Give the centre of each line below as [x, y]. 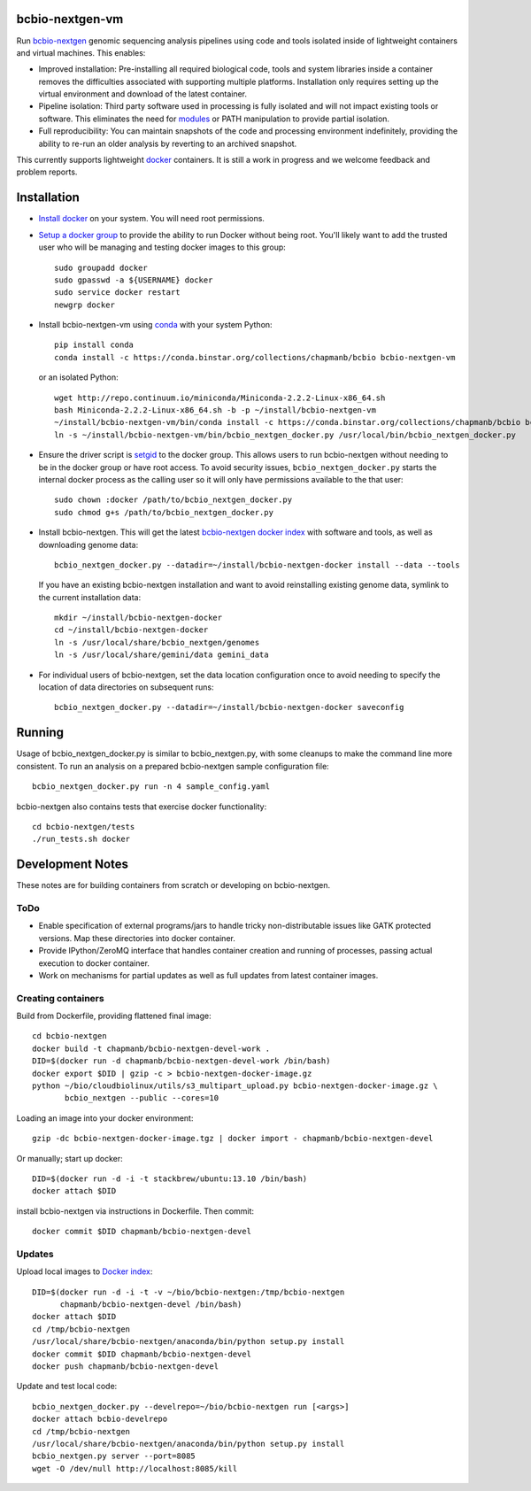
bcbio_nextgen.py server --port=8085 [114, 1456]
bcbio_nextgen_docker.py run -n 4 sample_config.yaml [151, 787]
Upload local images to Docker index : [85, 1271]
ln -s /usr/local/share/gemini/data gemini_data [162, 655]
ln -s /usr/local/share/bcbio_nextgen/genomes [157, 642]
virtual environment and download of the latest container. [143, 94]
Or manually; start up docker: [69, 1158]
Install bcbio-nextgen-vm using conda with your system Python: [156, 325]
